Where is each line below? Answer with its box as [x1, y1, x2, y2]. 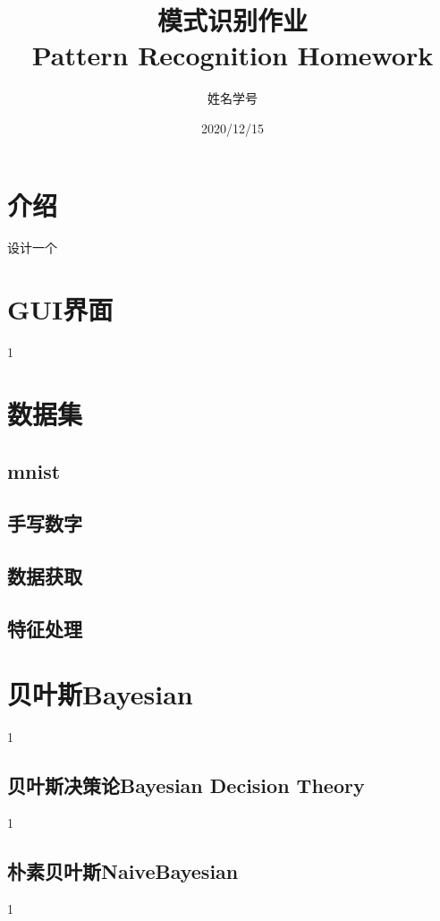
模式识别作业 [157, 2, 308, 38]
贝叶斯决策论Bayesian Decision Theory [7, 772, 365, 799]
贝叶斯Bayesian [7, 676, 193, 712]
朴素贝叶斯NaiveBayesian [7, 857, 239, 885]
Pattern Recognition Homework [31, 37, 434, 73]
